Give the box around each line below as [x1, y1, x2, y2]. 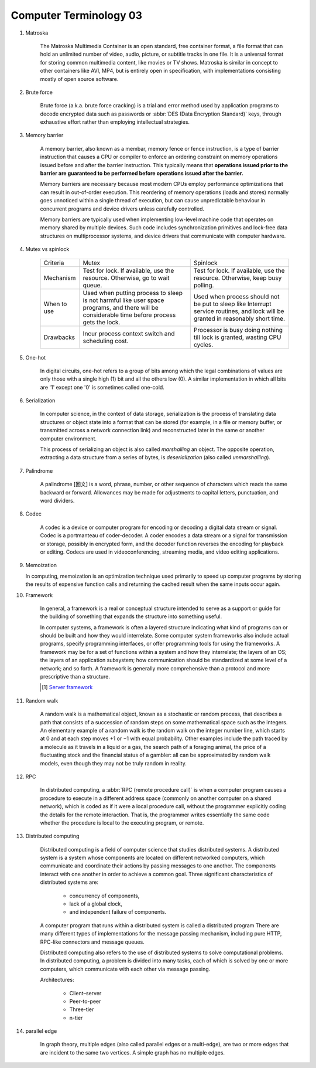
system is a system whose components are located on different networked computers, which [40, 854, 265, 862]
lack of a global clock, [69, 900, 122, 907]
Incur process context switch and [83, 329, 175, 337]
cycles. [193, 340, 214, 348]
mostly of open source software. [40, 75, 119, 82]
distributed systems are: [40, 879, 99, 886]
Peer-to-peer [69, 998, 101, 1005]
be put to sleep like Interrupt [193, 300, 272, 308]
